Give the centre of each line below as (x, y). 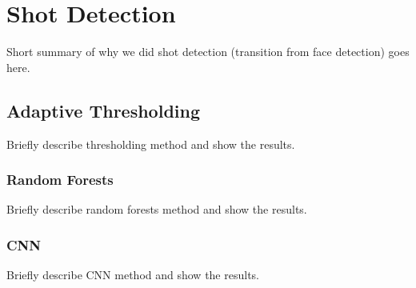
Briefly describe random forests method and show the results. (157, 209)
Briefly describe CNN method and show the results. (133, 275)
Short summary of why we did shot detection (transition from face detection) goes (208, 52)
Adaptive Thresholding (104, 110)
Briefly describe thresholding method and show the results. (151, 144)
